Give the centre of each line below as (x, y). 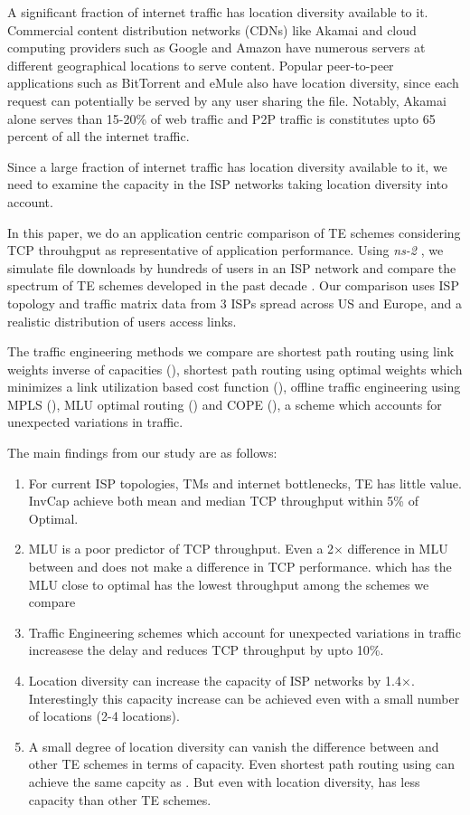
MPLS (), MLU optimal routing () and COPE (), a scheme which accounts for (225, 404)
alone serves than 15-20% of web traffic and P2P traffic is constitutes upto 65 (221, 118)
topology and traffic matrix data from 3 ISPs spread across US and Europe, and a (235, 303)
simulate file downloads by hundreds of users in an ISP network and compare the (232, 267)
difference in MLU (398, 549)
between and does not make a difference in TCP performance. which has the (240, 567)
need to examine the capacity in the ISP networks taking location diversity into (228, 184)
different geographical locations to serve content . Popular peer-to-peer (201, 65)
